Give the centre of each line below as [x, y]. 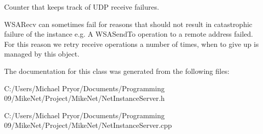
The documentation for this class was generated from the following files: [117, 71]
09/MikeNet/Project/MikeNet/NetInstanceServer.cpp [88, 125]
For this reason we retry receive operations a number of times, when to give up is [131, 44]
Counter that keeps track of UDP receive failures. [82, 7]
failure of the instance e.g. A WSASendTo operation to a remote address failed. [129, 34]
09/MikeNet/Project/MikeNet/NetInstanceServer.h [84, 98]
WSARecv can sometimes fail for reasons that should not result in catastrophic [128, 24]
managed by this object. [42, 54]
